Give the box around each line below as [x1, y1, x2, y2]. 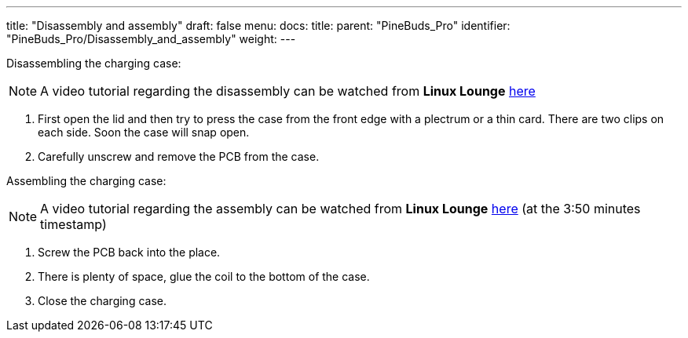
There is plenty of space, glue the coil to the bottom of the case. [38, 270, 370, 283]
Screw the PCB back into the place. [38, 245, 221, 259]
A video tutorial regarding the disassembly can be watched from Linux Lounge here [40, 83, 536, 99]
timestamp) [40, 216, 107, 232]
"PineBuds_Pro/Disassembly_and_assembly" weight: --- [6, 32, 296, 45]
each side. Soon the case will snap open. [38, 125, 250, 139]
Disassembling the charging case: [6, 56, 181, 70]
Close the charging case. [38, 294, 167, 307]
